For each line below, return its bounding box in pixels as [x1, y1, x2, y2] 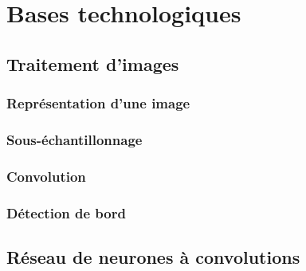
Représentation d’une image [6, 93, 190, 113]
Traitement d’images [6, 51, 179, 76]
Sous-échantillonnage [6, 129, 143, 149]
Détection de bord [6, 202, 126, 222]
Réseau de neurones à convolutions [6, 244, 300, 269]
